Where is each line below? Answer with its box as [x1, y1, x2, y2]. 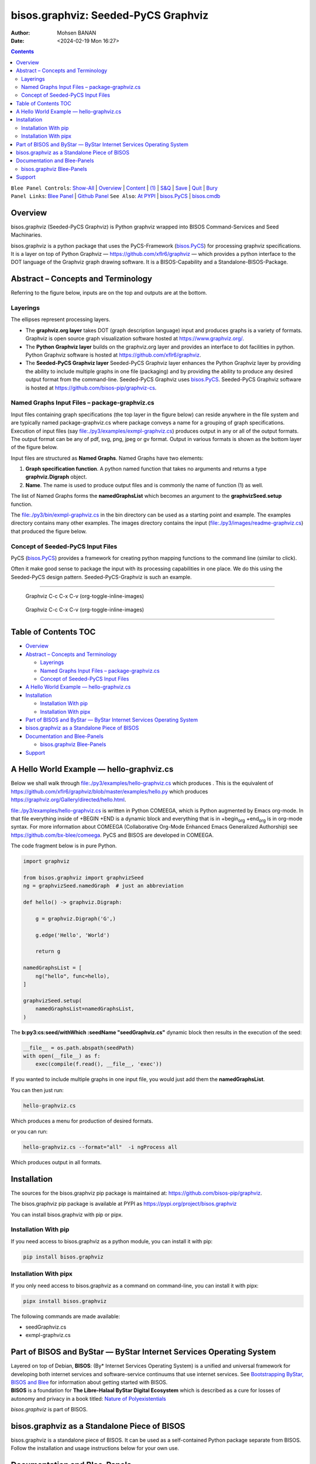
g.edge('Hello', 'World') [35, 932, 110, 938]
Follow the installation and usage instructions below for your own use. [11, 1445, 180, 1452]
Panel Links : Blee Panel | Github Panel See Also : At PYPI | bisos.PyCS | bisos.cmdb [11, 192, 221, 199]
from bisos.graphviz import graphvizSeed [23, 874, 144, 881]
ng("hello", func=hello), [35, 973, 110, 979]
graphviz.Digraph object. [25, 473, 87, 480]
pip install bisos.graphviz [23, 1253, 104, 1260]
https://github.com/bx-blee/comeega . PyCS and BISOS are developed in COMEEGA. [11, 832, 214, 839]
